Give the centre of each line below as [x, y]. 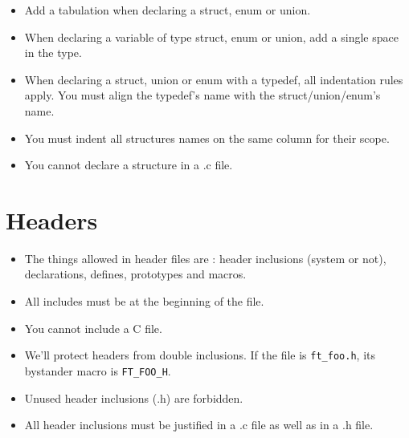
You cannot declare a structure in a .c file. [129, 165]
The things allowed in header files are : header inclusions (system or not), [205, 258]
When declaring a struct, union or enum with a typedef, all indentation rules [214, 79]
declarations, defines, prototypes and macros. [135, 274]
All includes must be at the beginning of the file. [144, 301]
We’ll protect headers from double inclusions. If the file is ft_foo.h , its [200, 355]
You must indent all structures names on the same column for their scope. [207, 138]
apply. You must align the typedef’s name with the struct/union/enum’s [202, 95]
